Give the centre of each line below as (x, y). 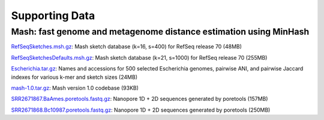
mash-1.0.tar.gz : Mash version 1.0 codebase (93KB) (75, 88)
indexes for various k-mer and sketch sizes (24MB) (74, 77)
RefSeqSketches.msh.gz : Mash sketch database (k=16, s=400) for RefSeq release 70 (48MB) (127, 47)
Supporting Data (53, 16)
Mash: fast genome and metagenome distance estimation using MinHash (160, 32)
